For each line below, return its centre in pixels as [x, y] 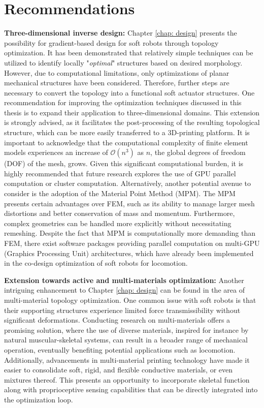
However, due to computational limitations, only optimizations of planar [117, 72]
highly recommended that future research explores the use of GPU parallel [120, 173]
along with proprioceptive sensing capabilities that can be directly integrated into [131, 389]
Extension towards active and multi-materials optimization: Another [124, 280]
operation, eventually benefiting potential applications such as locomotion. [120, 349]
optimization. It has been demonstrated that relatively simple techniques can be [129, 53]
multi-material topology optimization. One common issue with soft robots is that [130, 300]
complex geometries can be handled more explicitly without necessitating [118, 223]
